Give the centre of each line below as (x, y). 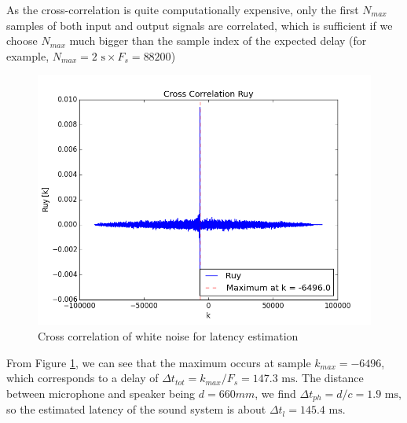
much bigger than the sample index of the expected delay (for (218, 40)
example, (28, 55)
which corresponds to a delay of (82, 378)
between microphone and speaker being (101, 393)
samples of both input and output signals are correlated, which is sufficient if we (200, 25)
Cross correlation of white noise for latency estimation (168, 335)
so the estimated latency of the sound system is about (136, 409)
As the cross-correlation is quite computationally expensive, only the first (183, 9)
